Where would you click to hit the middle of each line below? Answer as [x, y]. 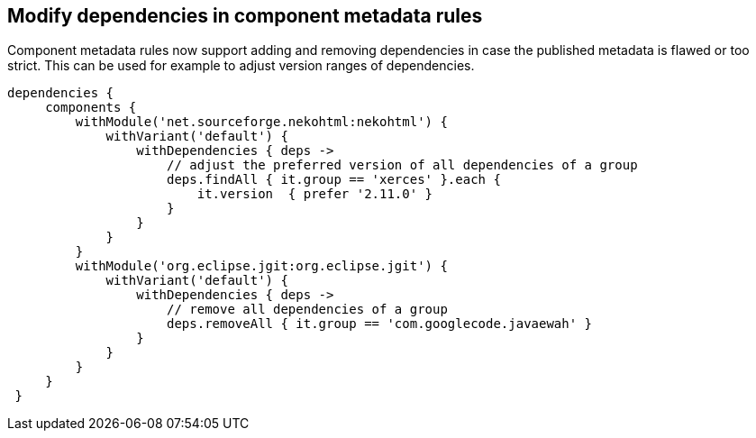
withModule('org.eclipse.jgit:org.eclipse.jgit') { [261, 266]
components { [91, 108]
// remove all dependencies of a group [307, 310]
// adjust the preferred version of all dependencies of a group [402, 165]
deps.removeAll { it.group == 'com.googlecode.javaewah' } [380, 324]
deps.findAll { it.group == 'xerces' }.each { [334, 180]
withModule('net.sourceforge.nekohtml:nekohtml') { [261, 122]
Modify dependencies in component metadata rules [245, 16]
